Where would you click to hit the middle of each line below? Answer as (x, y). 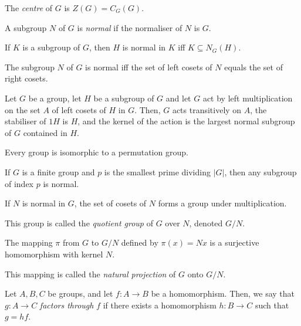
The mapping (29, 242)
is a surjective (234, 242)
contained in (45, 132)
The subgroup (30, 67)
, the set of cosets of (110, 203)
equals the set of (253, 67)
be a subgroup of (124, 98)
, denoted (206, 223)
